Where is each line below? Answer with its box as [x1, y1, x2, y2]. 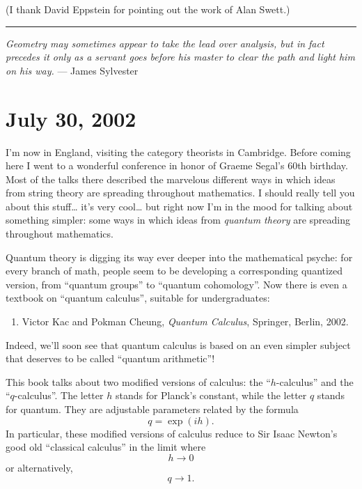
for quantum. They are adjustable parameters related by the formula [6, 402, 299, 416]
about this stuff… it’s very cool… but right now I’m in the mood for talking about [6, 199, 353, 213]
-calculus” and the [276, 374, 354, 389]
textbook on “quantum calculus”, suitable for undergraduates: [6, 290, 270, 305]
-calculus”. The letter [14, 388, 104, 403]
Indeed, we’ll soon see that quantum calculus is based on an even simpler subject [6, 337, 351, 352]
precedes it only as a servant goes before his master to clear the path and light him [6, 49, 355, 64]
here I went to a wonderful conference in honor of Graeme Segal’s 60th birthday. [6, 158, 348, 173]
